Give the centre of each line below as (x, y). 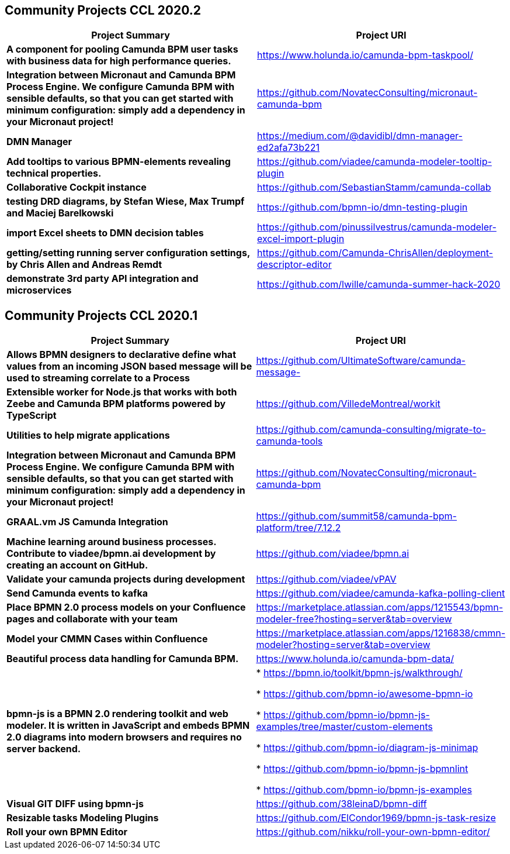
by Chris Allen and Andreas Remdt (84, 265)
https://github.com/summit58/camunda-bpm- (356, 516)
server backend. (44, 749)
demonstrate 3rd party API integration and (103, 279)
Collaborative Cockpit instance (77, 187)
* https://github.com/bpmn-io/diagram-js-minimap (367, 748)
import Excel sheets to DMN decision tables (105, 233)
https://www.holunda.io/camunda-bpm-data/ (355, 659)
